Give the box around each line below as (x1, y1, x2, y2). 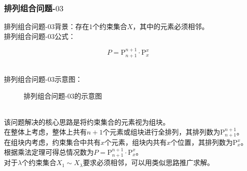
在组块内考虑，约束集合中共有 (4, 137, 101, 147)
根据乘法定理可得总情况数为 (4, 146, 94, 157)
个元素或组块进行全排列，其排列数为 (103, 126, 220, 137)
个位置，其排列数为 (171, 137, 233, 147)
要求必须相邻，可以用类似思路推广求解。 (83, 157, 214, 168)
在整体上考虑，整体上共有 (4, 126, 87, 137)
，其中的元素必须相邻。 (133, 21, 209, 32)
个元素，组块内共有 (105, 137, 167, 147)
